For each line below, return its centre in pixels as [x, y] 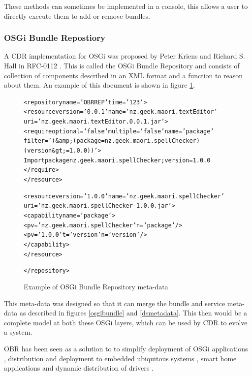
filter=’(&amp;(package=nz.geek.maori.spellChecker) [112, 141]
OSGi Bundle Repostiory [55, 38]
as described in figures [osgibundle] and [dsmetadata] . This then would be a [133, 313]
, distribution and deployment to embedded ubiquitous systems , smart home [120, 358]
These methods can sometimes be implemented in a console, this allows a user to [126, 6]
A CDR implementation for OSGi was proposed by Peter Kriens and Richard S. [125, 56]
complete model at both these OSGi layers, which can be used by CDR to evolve [126, 322]
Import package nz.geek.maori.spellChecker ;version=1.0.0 [117, 160]
